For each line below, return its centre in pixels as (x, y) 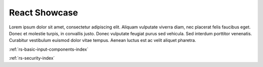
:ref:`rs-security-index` (32, 58)
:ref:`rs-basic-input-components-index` (49, 49)
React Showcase (43, 13)
